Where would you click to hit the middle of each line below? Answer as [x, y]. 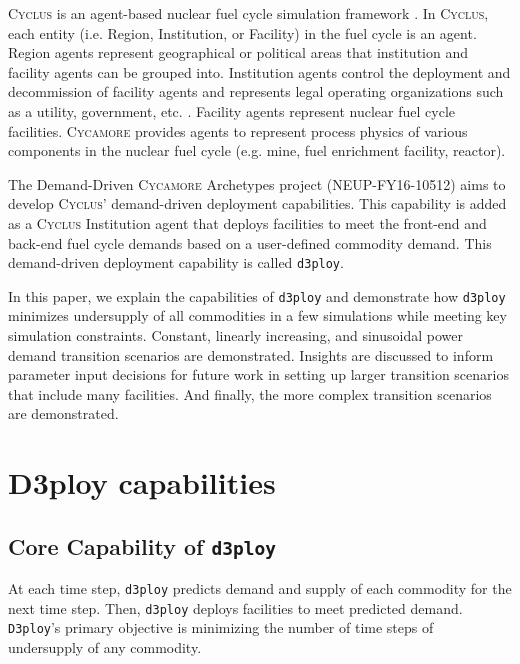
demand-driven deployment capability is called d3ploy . [176, 262]
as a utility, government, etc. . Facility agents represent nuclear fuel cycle [231, 110]
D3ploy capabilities [142, 482]
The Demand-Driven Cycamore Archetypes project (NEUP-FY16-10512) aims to [257, 183]
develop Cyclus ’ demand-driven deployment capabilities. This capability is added [257, 203]
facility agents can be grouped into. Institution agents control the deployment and [259, 71]
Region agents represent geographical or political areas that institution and [238, 52]
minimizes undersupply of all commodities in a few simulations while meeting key [257, 315]
